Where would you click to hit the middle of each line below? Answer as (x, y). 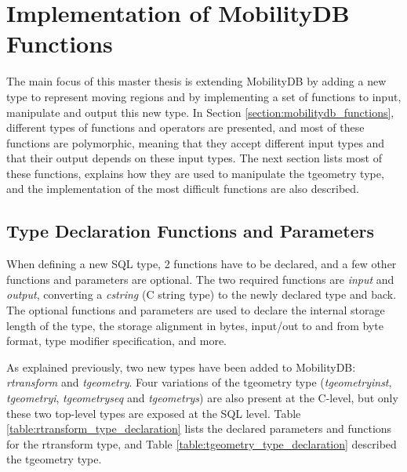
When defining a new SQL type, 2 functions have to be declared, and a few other (202, 264)
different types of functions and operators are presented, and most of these (185, 127)
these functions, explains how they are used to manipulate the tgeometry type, (195, 173)
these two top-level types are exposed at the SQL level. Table (154, 413)
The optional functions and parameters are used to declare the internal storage (196, 310)
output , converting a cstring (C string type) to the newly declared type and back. (202, 294)
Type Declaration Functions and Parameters (191, 231)
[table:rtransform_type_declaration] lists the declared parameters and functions (199, 428)
